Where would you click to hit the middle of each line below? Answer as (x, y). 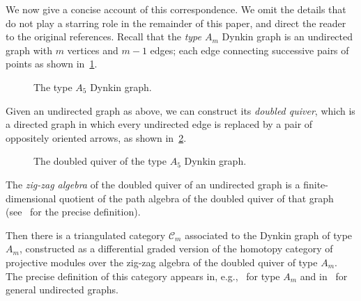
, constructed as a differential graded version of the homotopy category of (176, 249)
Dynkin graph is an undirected (287, 36)
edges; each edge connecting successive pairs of (249, 50)
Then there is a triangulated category (86, 235)
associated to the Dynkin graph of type (269, 235)
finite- (316, 184)
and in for (324, 276)
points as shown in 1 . (52, 64)
